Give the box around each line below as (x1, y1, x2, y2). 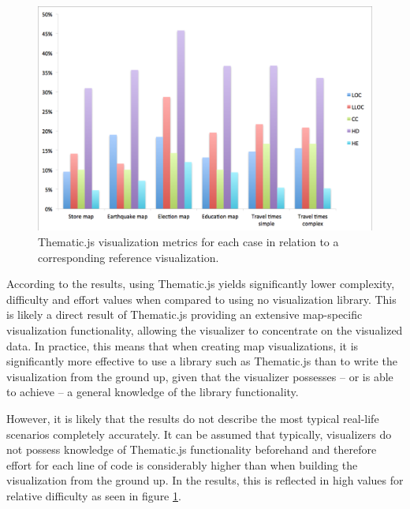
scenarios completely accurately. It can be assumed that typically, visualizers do (6, 425, 392, 442)
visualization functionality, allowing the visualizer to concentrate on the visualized (6, 322, 403, 339)
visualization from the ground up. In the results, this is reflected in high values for (6, 472, 404, 488)
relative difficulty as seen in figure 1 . (6, 487, 181, 503)
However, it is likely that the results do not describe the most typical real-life (6, 410, 379, 426)
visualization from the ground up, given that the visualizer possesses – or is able (6, 368, 393, 384)
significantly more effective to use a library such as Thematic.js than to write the (6, 353, 397, 369)
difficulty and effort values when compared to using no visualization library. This (6, 290, 397, 307)
